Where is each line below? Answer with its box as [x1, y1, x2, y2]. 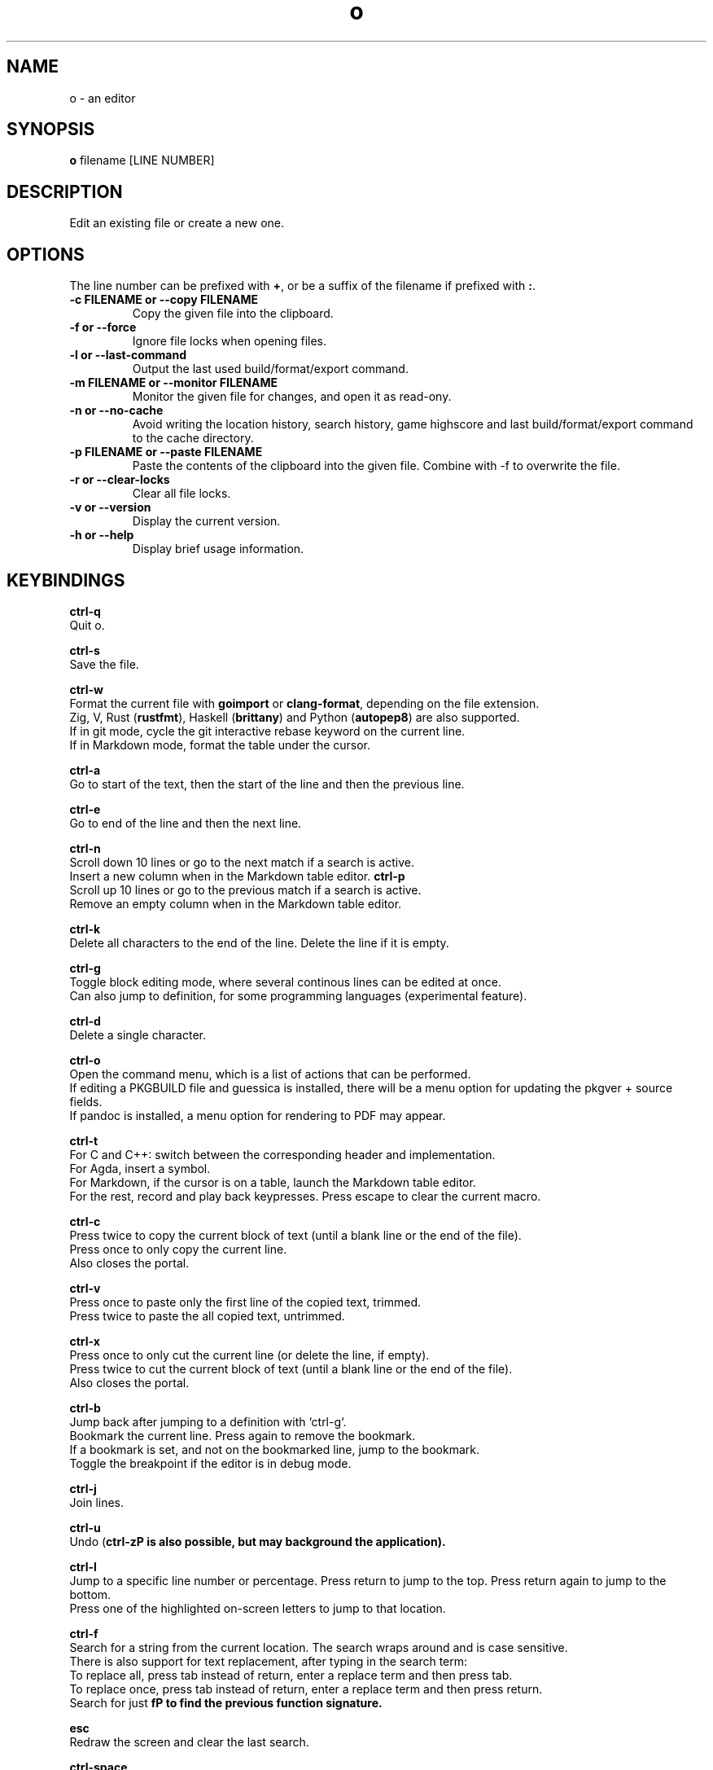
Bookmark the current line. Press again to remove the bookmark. [69, 1428, 416, 1443]
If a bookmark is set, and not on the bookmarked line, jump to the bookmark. [69, 1442, 479, 1456]
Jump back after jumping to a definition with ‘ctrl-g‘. [69, 1414, 347, 1429]
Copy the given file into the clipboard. [132, 306, 334, 321]
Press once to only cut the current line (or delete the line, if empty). [69, 1347, 430, 1362]
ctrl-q [69, 604, 101, 618]
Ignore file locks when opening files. [132, 334, 327, 349]
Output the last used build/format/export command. [132, 362, 409, 376]
